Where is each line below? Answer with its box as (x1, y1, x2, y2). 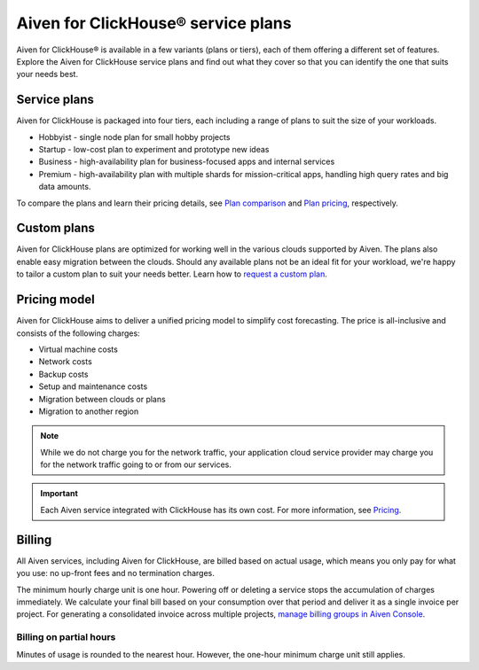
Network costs (38, 356, 92, 367)
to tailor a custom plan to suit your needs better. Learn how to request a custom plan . (16, 269, 327, 279)
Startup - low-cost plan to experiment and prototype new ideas (38, 144, 270, 155)
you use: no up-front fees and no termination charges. (16, 568, 215, 579)
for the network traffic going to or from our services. (40, 459, 232, 470)
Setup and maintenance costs (38, 381, 148, 392)
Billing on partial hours (16, 631, 116, 643)
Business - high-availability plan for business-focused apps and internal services (38, 156, 335, 167)
